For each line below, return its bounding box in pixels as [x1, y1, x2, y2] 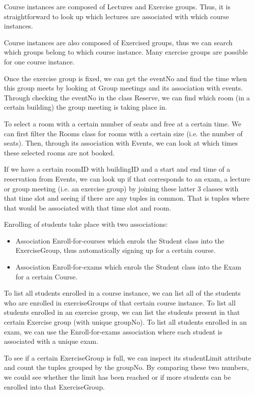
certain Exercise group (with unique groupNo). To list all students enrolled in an [4, 317, 247, 327]
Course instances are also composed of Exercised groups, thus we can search [4, 37, 233, 47]
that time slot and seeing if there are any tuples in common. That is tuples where [4, 193, 250, 203]
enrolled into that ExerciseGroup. [4, 381, 105, 392]
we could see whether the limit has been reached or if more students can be [4, 372, 231, 382]
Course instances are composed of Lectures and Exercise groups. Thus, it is [4, 1, 230, 11]
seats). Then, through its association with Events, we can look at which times [4, 138, 238, 148]
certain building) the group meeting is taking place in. [4, 102, 167, 112]
